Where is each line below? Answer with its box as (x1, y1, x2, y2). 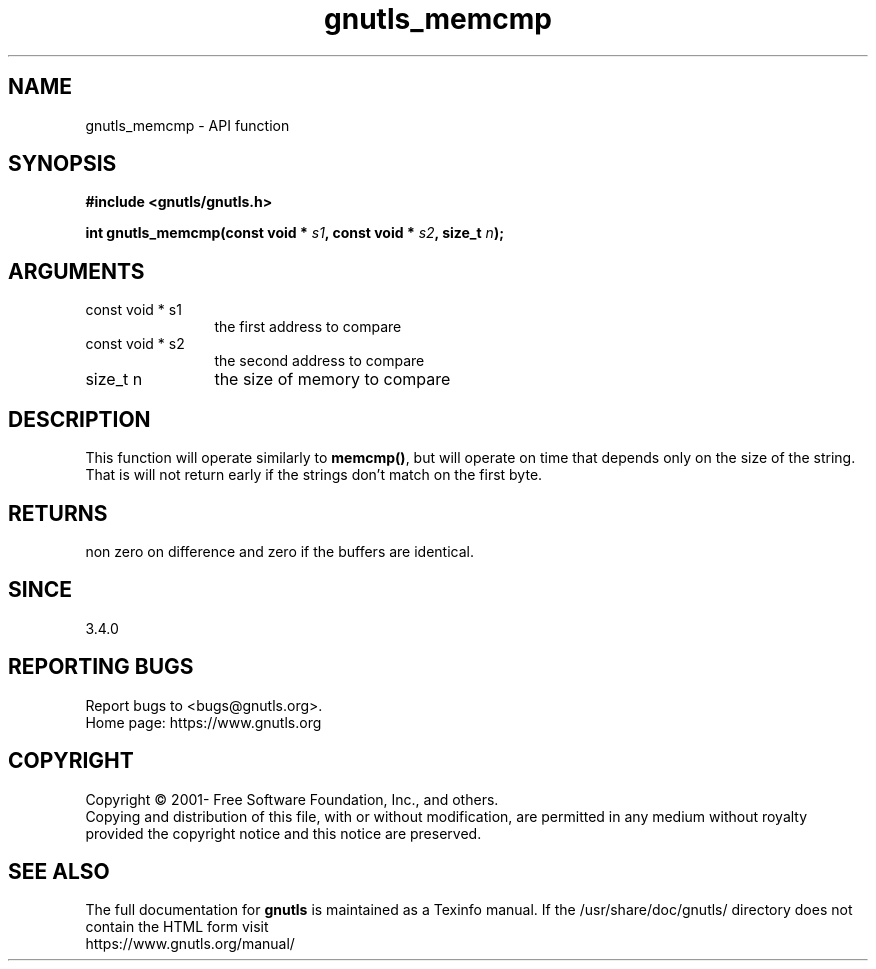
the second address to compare (214, 352, 425, 370)
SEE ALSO (8, 858, 110, 884)
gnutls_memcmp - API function (85, 116, 290, 134)
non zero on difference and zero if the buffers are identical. (85, 542, 474, 560)
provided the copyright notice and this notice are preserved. (85, 824, 482, 842)
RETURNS (8, 500, 108, 526)
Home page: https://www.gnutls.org (85, 713, 322, 731)
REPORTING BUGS (8, 654, 194, 680)
